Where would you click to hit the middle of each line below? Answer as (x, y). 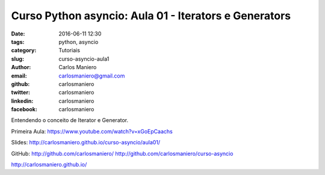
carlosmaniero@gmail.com (92, 76)
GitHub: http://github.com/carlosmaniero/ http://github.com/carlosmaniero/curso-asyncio (122, 153)
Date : (18, 34)
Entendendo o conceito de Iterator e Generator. (70, 120)
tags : (18, 41)
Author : (21, 67)
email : (19, 76)
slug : (17, 59)
